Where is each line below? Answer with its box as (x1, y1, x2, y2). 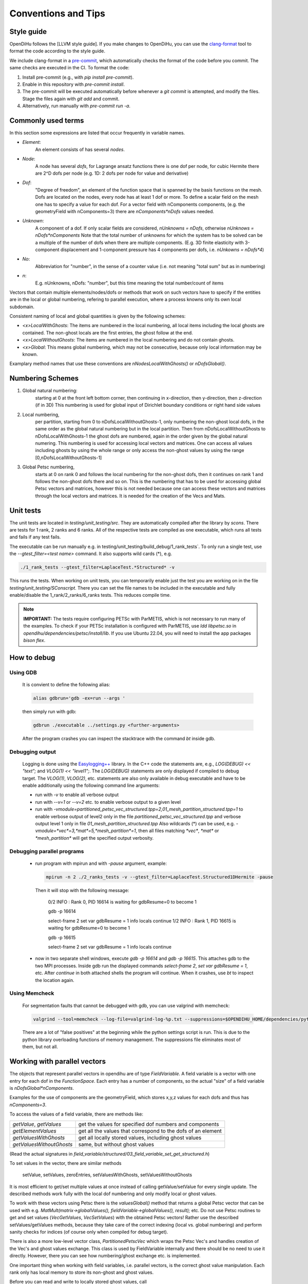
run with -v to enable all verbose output (35, 791, 119, 798)
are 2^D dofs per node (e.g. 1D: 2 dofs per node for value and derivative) (35, 170, 189, 177)
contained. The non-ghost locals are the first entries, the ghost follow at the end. (22, 329, 194, 336)
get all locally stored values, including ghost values (78, 1134, 202, 1141)
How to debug (9, 653, 55, 662)
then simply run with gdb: (22, 708, 76, 714)
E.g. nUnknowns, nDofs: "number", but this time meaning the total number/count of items (35, 280, 224, 286)
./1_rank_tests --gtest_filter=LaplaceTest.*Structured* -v (20, 564, 175, 570)
